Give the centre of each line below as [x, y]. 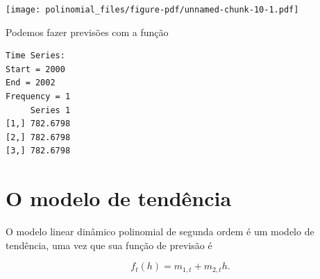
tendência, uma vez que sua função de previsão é [109, 245]
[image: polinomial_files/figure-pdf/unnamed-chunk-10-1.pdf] [152, 10]
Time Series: [35, 56]
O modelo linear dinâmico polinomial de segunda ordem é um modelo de [160, 231]
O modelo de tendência [119, 198]
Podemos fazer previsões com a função [87, 32]
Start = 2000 [35, 69]
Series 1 [50, 110]
